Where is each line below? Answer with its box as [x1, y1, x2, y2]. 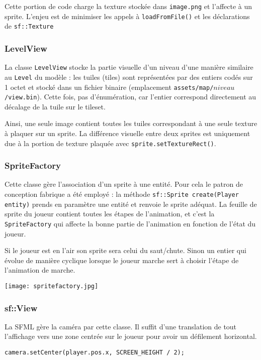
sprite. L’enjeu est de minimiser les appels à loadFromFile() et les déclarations [5, 11, 250, 21]
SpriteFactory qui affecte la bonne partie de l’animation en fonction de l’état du [5, 218, 256, 228]
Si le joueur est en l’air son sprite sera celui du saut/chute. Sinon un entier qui [5, 245, 246, 256]
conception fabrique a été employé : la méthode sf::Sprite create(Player [5, 189, 239, 199]
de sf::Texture [5, 21, 54, 31]
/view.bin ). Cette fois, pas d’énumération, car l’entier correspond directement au [5, 91, 256, 102]
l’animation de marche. [5, 265, 75, 275]
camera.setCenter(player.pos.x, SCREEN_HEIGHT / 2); [5, 349, 185, 356]
